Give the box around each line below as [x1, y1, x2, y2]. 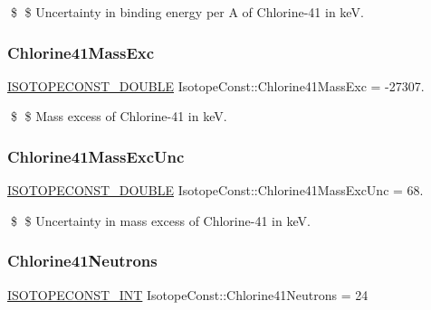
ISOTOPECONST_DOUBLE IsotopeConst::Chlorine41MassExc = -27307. [7, 76, 425, 95]
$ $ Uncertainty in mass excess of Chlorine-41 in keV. [10, 211, 311, 230]
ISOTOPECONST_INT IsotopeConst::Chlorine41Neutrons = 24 [7, 285, 369, 304]
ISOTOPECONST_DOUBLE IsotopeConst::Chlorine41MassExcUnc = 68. [7, 181, 424, 200]
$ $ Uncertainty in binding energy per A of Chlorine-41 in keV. [10, 3, 364, 21]
